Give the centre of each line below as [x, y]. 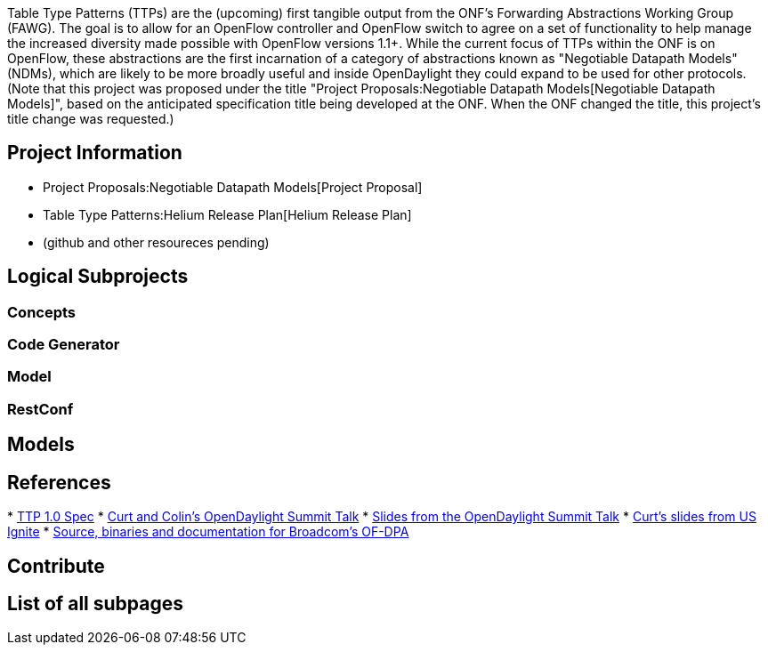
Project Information [95, 153]
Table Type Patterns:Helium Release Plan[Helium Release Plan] [227, 214]
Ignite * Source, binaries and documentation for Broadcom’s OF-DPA [208, 532]
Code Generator [64, 345]
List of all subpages [95, 603]
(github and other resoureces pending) [156, 242]
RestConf [40, 409]
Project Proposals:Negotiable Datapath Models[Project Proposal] [233, 187]
